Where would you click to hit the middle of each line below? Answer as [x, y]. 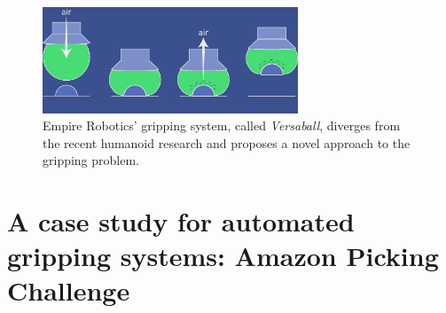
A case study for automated [181, 221]
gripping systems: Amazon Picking [223, 256]
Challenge [69, 290]
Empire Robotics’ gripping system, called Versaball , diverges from [222, 125]
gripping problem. [91, 160]
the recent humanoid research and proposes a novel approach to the [227, 142]
